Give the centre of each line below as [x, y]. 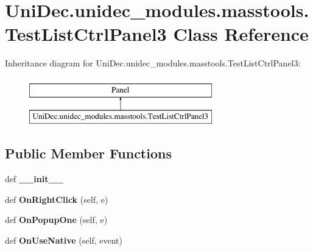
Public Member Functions [88, 153]
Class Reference [241, 34]
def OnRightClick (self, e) [57, 199]
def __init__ [34, 179]
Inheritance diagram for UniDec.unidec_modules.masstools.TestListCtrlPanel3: [153, 63]
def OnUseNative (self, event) [64, 240]
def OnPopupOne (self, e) [56, 220]
